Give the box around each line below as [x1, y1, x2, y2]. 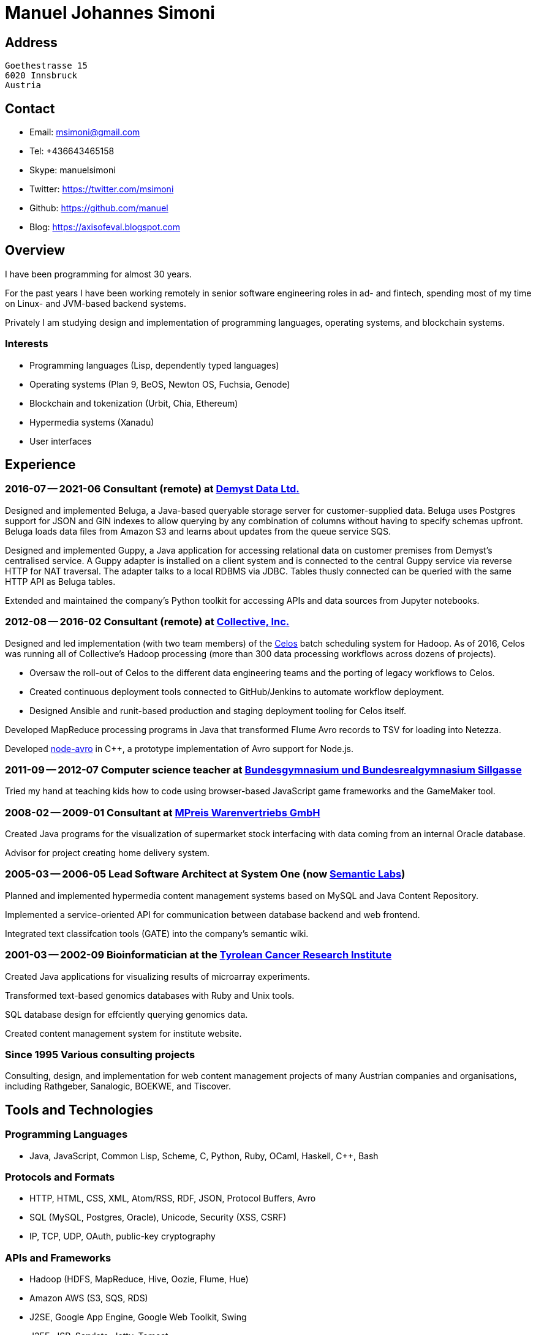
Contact [5, 100, 55, 116]
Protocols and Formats [5, 1170, 115, 1183]
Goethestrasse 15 [5, 61, 88, 71]
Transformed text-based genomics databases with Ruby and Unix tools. [5, 990, 295, 1001]
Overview [5, 243, 66, 258]
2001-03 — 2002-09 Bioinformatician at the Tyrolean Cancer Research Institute [5, 949, 392, 961]
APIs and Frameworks [5, 1251, 111, 1264]
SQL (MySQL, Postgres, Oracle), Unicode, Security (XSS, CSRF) [29, 1212, 287, 1223]
